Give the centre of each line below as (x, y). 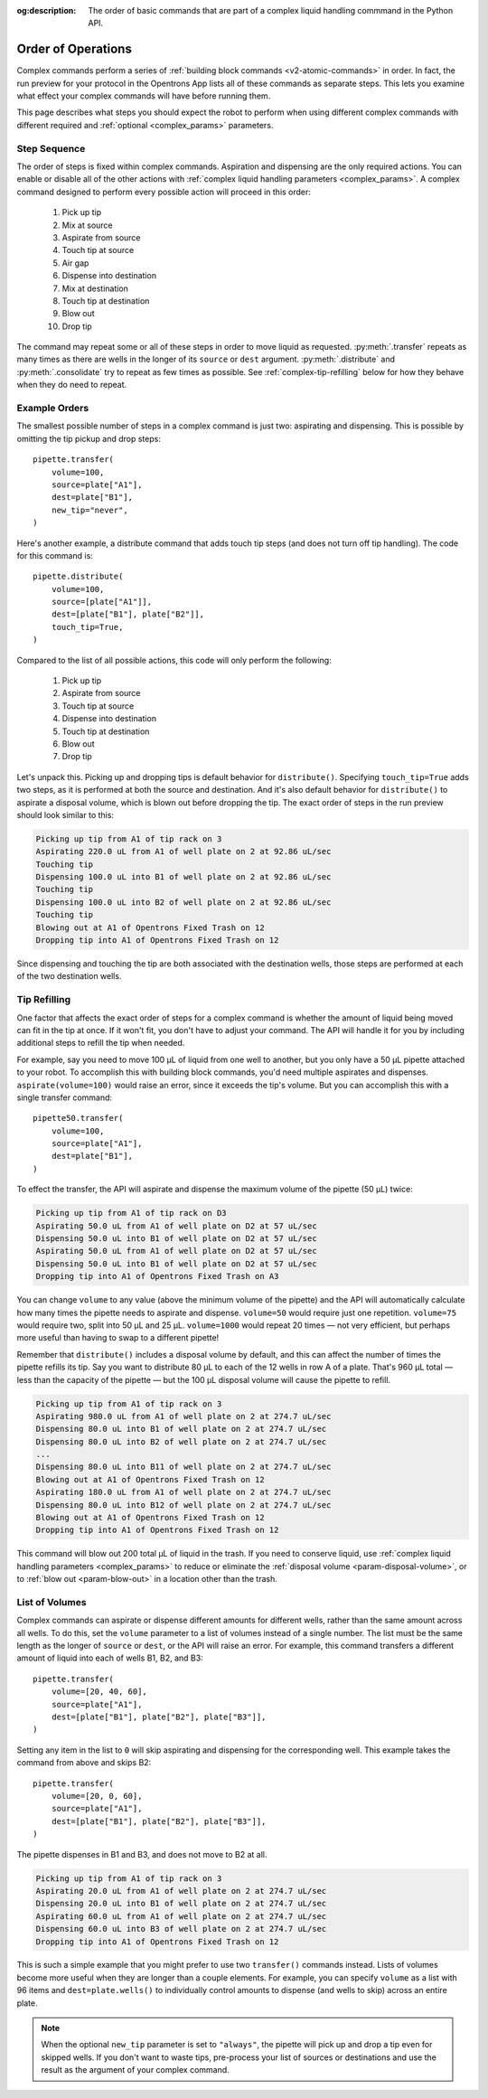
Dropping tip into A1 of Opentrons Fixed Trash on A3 (157, 1276)
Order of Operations (75, 49)
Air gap (75, 263)
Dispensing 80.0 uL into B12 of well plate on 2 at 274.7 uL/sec (183, 1505)
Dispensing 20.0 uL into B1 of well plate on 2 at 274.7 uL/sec (181, 1904)
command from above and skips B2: (84, 1763)
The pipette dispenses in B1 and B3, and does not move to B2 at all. (142, 1854)
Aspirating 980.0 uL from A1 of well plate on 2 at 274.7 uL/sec (183, 1416)
